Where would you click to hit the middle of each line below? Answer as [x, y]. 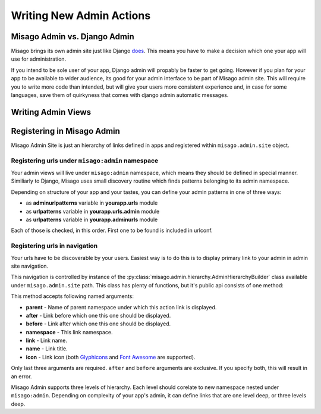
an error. [21, 376]
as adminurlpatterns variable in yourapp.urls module [92, 203]
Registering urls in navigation [54, 246]
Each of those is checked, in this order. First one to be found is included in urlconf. [112, 230]
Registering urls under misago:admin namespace [85, 161]
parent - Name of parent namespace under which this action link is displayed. [121, 307]
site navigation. [30, 266]
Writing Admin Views [51, 112]
